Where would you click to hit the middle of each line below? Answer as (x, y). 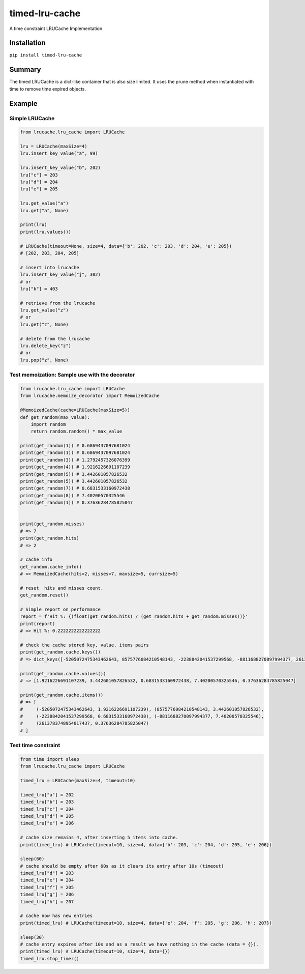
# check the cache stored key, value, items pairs (85, 645)
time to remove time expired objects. (48, 89)
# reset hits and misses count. (62, 588)
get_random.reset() (44, 595)
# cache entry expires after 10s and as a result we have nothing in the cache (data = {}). (139, 944)
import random (48, 424)
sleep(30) (32, 937)
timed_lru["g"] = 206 (47, 895)
